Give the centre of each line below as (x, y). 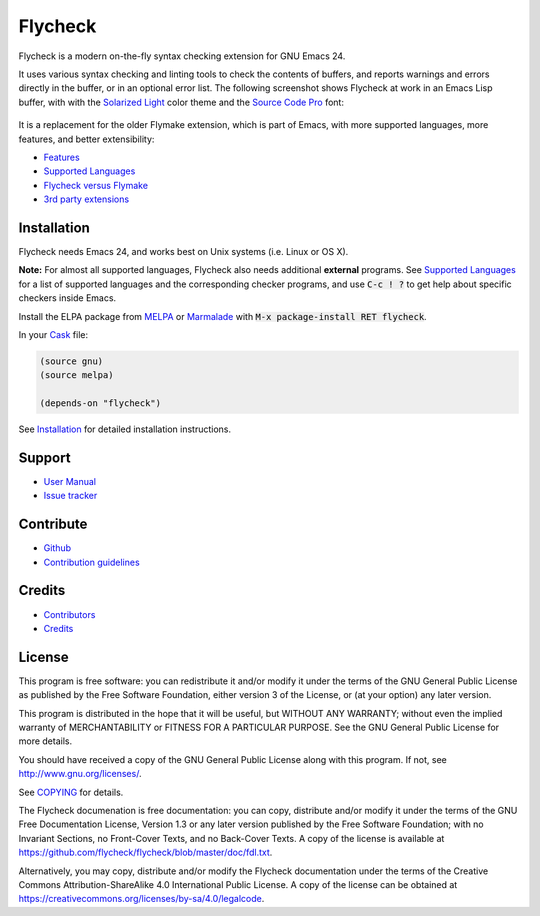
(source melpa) (76, 375)
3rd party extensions (86, 199)
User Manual (70, 481)
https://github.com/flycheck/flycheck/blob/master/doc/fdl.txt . (145, 852)
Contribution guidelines (91, 562)
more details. (45, 741)
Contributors (69, 614)
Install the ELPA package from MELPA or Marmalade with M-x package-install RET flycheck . (222, 316)
